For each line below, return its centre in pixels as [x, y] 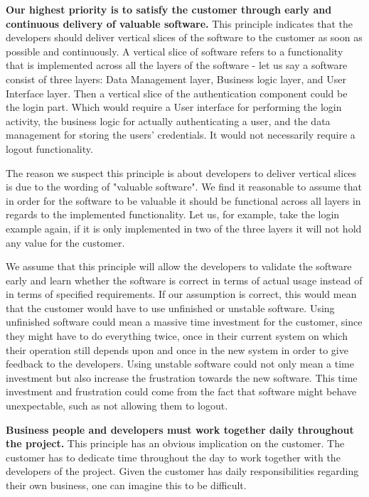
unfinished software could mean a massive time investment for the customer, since [184, 322]
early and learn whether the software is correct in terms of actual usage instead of [184, 280]
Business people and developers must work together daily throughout [180, 429]
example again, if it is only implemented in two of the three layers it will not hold [184, 228]
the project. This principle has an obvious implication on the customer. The [175, 443]
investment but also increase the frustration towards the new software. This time [182, 377]
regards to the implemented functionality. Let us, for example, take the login [173, 214]
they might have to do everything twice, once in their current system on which [177, 336]
